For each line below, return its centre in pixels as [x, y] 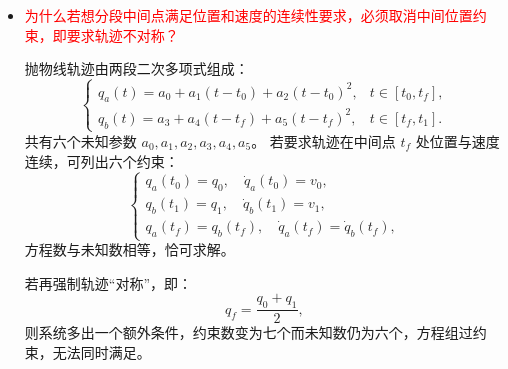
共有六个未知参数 [80, 140]
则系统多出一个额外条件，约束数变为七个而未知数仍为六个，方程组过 [248, 332]
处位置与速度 [457, 140]
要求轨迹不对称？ [122, 34]
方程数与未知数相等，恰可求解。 [129, 249]
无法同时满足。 [101, 351]
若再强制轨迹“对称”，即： [108, 282]
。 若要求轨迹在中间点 [323, 140]
